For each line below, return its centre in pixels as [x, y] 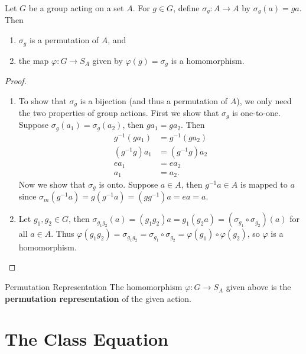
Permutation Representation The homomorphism [94, 287]
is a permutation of [64, 40]
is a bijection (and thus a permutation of [154, 100]
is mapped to [264, 184]
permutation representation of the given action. [98, 298]
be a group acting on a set [76, 8]
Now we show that [52, 184]
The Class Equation [87, 339]
